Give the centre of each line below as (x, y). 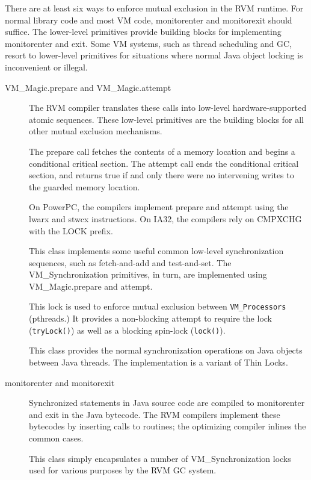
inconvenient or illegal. (46, 67)
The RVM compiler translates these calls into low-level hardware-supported (168, 108)
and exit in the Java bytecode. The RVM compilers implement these (155, 414)
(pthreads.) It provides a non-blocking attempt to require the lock (150, 318)
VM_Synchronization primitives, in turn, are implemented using (148, 274)
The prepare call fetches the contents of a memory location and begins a (162, 151)
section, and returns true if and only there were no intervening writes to (162, 175)
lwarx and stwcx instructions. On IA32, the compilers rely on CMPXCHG (165, 218)
